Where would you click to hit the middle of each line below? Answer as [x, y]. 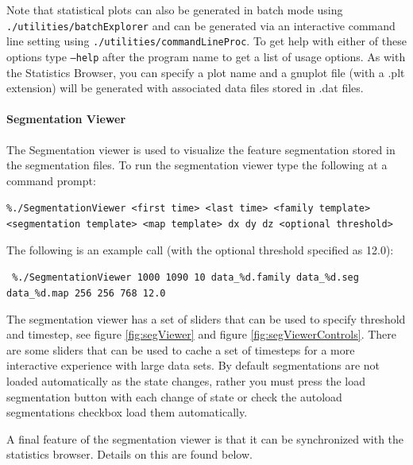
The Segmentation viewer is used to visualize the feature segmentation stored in [201, 149]
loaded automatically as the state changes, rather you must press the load [186, 380]
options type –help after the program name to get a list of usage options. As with [206, 56]
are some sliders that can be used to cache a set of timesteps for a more [181, 349]
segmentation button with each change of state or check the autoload [174, 396]
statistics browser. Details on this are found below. [129, 454]
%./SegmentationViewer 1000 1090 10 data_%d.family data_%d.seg [185, 278]
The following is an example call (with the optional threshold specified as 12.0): [200, 249]
